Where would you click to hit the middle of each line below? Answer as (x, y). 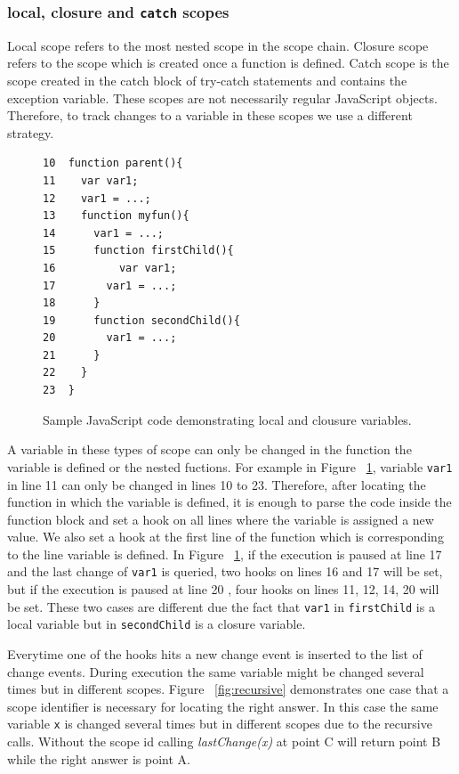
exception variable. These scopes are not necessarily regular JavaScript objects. (222, 98)
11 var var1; (91, 180)
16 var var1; (110, 268)
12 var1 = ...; (97, 198)
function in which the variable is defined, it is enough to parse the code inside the (229, 502)
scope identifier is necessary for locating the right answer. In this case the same (223, 706)
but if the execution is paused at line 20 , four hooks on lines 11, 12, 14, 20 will (223, 589)
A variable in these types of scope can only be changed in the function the (209, 449)
